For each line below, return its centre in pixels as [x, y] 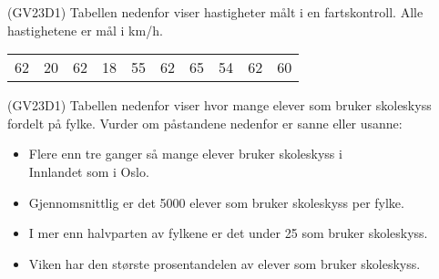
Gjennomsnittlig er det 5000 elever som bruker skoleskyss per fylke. [216, 202]
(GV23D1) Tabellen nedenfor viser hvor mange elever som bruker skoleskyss [219, 105]
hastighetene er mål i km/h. [85, 30]
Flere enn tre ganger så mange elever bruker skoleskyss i [185, 154]
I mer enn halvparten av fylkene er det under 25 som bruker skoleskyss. [228, 233]
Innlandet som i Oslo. [89, 171]
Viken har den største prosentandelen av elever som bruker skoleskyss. [225, 263]
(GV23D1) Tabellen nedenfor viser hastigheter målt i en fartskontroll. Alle [215, 12]
